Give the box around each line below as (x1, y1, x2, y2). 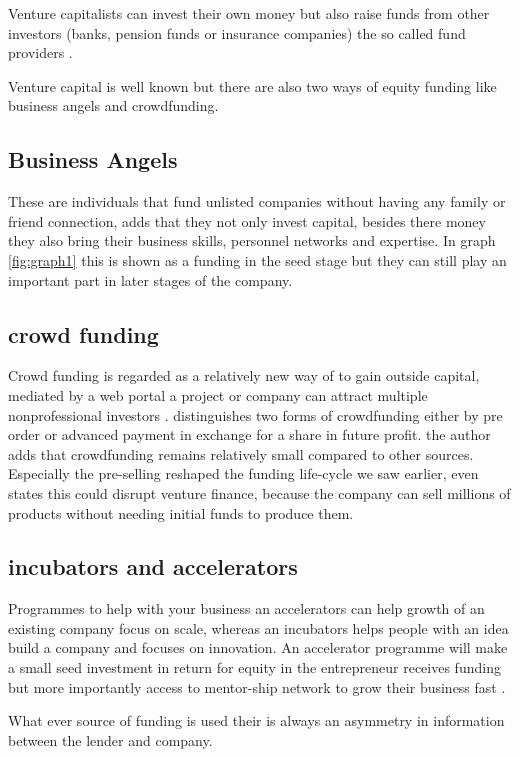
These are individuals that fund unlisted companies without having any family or (8, 191, 506, 212)
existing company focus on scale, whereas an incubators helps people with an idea (8, 617, 509, 638)
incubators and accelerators (8, 551, 298, 582)
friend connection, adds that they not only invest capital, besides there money (8, 210, 486, 231)
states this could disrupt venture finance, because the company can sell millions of (8, 482, 511, 503)
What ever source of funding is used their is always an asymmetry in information (8, 710, 505, 731)
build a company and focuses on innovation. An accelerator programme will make (8, 637, 508, 658)
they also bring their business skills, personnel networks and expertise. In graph (8, 230, 496, 251)
